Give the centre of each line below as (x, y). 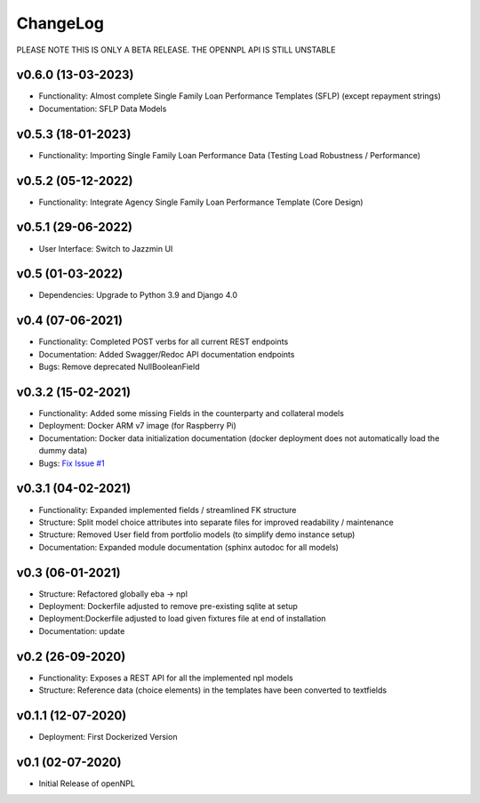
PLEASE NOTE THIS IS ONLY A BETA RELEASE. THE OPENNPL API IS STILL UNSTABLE (176, 50)
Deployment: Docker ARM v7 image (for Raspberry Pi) (138, 426)
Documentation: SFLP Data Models (103, 108)
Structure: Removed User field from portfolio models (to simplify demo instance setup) (197, 534)
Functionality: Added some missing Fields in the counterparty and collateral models (191, 414)
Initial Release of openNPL (87, 783)
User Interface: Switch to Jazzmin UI (106, 248)
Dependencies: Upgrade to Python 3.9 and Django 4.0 (138, 295)
